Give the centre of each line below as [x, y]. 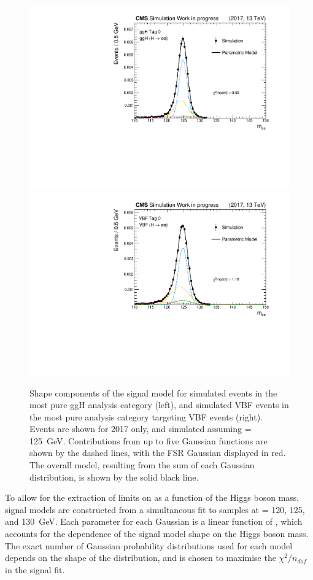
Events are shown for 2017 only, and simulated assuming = [141, 429]
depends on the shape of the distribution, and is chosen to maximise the [141, 558]
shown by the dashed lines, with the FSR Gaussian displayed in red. [158, 453]
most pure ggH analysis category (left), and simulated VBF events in [159, 405]
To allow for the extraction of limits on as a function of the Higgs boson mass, [152, 497]
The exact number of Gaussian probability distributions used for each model [149, 545]
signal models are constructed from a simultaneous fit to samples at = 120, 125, [155, 509]
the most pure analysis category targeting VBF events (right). [146, 416]
